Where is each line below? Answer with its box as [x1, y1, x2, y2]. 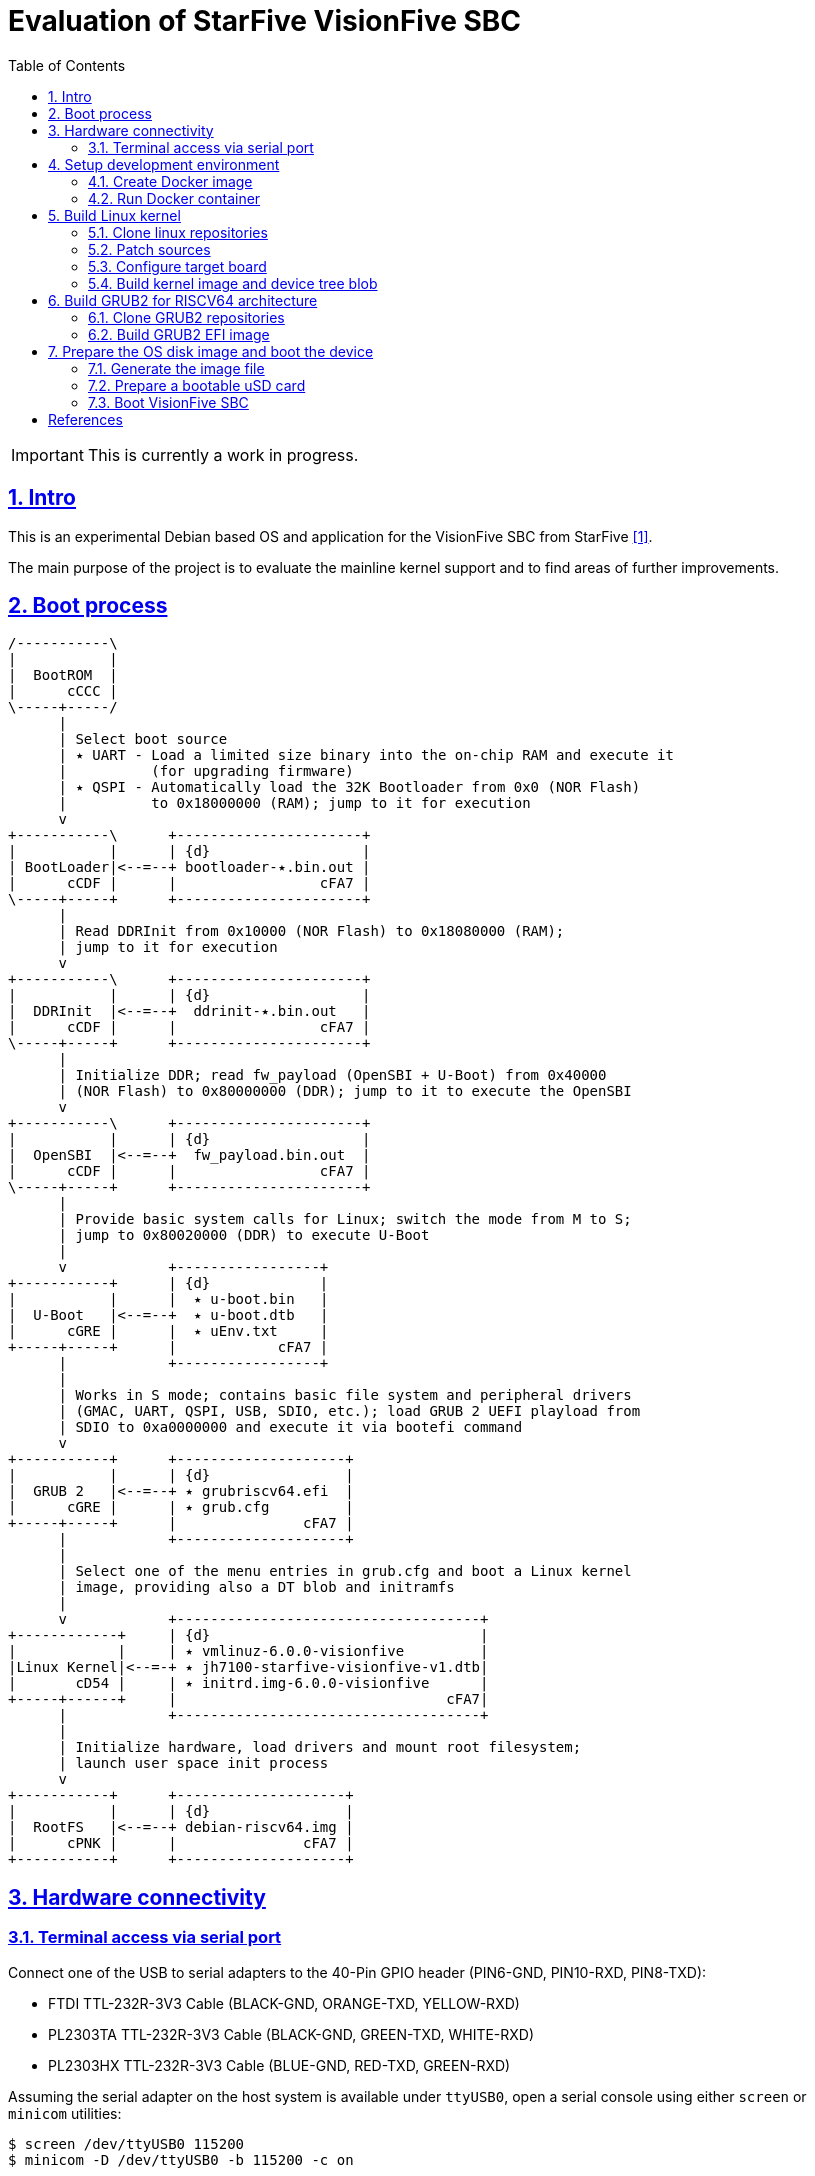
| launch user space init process [58, 1755, 329, 1772]
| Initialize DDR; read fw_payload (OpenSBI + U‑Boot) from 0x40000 [58, 1067, 607, 1084]
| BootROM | [8, 667, 118, 684]
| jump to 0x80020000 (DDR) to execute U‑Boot [58, 1227, 430, 1244]
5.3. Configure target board [88, 257, 267, 275]
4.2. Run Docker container [88, 189, 261, 207]
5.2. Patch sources [88, 240, 211, 258]
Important [11, 444, 84, 465]
